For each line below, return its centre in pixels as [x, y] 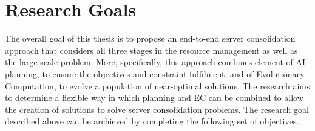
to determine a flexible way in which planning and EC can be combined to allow [154, 97]
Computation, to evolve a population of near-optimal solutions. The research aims [157, 85]
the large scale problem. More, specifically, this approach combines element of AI [155, 62]
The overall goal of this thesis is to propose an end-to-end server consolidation [150, 38]
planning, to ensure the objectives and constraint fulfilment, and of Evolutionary [155, 73]
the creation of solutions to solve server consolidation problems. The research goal [157, 109]
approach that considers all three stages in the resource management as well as [151, 50]
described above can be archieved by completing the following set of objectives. [152, 121]
